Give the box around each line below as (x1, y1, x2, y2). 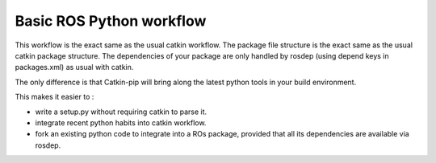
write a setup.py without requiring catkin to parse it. (35, 107, 208, 116)
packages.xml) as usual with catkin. (15, 63, 134, 72)
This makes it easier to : (15, 92, 94, 102)
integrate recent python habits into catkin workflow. (35, 117, 207, 128)
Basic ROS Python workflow (15, 12, 207, 30)
